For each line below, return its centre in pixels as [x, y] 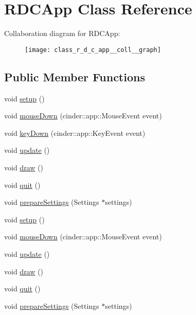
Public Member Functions [75, 76]
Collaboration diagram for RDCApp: [62, 33]
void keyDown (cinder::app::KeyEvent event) [75, 133]
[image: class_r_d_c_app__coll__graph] [93, 50]
